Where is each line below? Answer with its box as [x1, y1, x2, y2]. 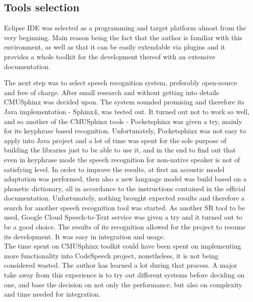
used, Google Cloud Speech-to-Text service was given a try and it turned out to [4, 212, 243, 222]
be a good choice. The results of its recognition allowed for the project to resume [4, 222, 246, 232]
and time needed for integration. [4, 289, 101, 299]
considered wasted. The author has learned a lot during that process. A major [4, 260, 237, 270]
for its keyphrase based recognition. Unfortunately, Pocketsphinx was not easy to [4, 126, 246, 136]
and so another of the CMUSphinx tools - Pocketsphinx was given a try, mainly [4, 116, 242, 126]
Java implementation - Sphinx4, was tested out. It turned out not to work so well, [4, 106, 250, 116]
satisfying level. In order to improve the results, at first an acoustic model [4, 164, 225, 174]
